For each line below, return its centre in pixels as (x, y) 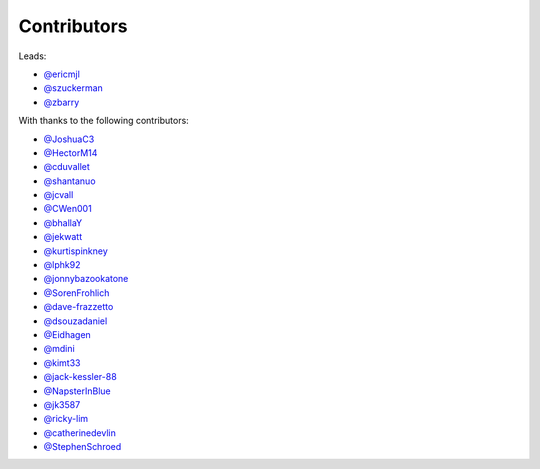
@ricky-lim (66, 419)
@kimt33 (62, 362)
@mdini (59, 349)
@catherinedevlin (80, 432)
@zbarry (61, 102)
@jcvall (58, 195)
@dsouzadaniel (75, 321)
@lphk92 (62, 265)
